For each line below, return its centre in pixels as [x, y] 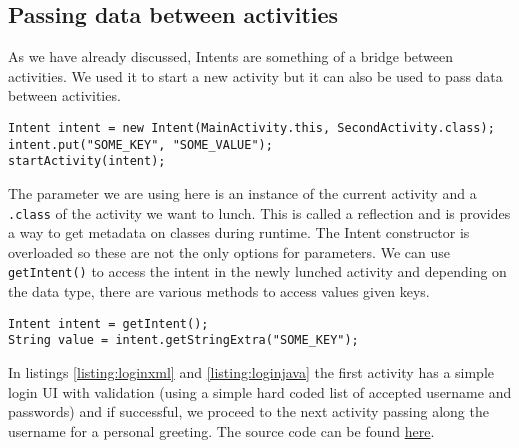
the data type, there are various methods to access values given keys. [219, 291]
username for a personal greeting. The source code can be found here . [221, 430]
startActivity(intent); [87, 161]
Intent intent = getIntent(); [108, 323]
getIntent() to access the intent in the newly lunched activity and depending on [257, 271]
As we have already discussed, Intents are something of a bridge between [231, 56]
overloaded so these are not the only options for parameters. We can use [229, 251]
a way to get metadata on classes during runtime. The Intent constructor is [239, 232]
